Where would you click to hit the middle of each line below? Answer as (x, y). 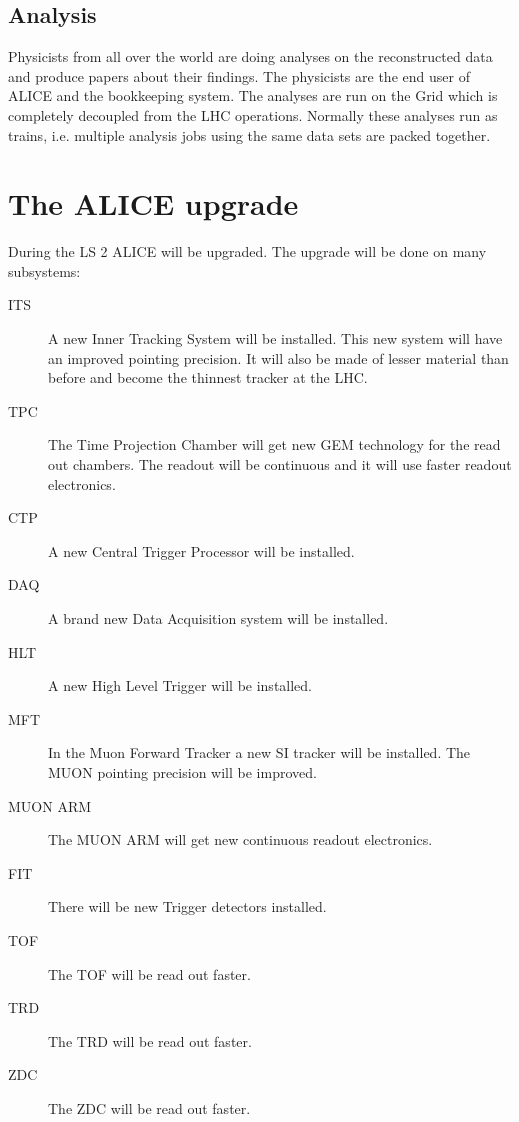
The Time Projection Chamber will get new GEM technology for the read (274, 444)
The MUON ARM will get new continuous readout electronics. (240, 839)
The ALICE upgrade (153, 203)
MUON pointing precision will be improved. (182, 771)
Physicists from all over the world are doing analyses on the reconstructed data (250, 56)
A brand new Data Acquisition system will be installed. (218, 618)
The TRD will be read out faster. (150, 1040)
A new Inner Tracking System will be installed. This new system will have (275, 338)
